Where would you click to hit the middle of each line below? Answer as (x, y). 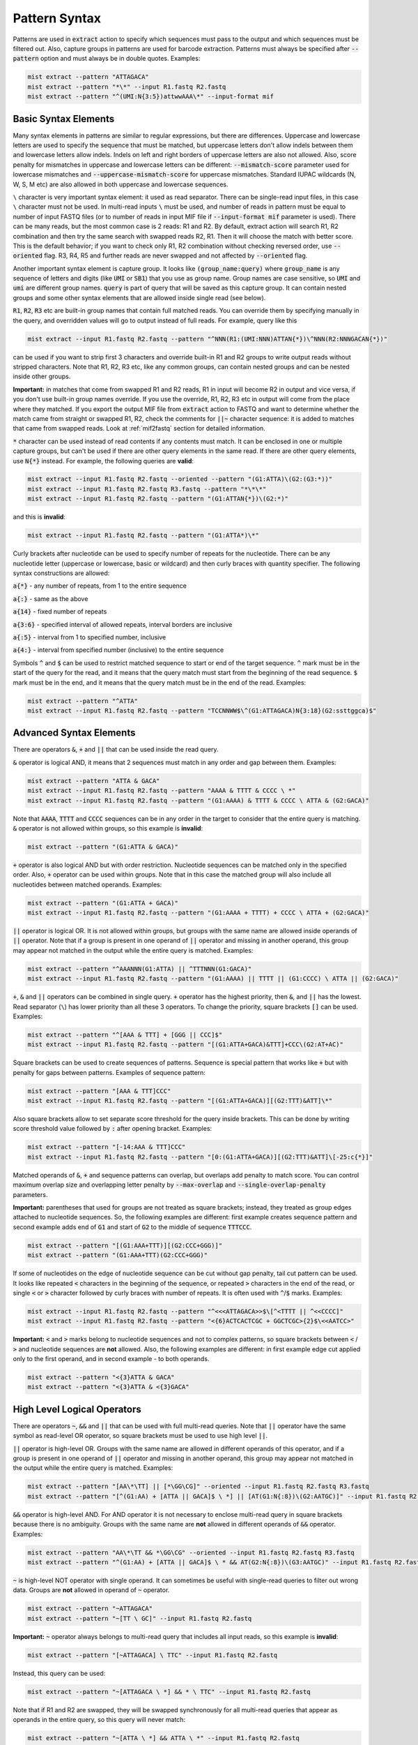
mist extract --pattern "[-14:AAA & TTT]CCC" (107, 1147)
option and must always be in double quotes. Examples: (120, 59)
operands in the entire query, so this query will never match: (99, 1720)
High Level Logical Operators (77, 1409)
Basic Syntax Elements (64, 119)
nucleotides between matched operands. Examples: (87, 884)
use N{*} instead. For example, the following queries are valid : (103, 461)
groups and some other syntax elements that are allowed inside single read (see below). (139, 297)
